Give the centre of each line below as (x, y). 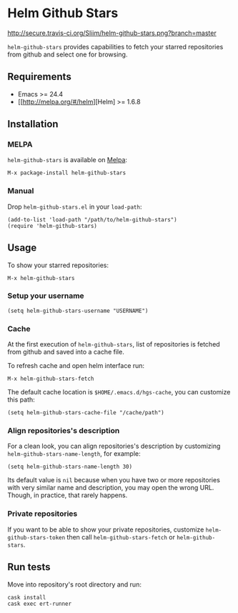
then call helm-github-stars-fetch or (121, 537)
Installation (33, 124)
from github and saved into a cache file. (66, 352)
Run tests (29, 567)
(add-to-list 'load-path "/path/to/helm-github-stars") (92, 219)
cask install (27, 597)
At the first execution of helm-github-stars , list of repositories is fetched (114, 344)
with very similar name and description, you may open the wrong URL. (111, 488)
